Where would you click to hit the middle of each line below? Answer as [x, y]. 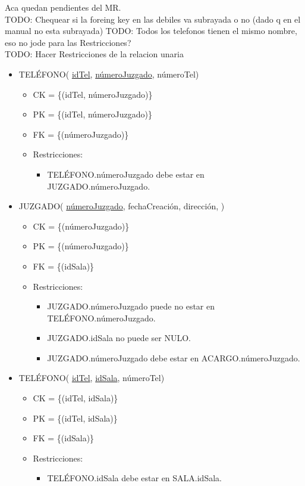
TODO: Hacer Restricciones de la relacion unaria [94, 54]
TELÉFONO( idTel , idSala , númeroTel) [92, 378]
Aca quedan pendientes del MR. [63, 7]
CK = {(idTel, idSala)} [76, 398]
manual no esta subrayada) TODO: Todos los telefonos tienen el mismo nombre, [151, 31]
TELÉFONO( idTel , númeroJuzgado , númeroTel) [109, 74]
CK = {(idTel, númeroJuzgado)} [93, 94]
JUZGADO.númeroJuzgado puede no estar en [131, 306]
